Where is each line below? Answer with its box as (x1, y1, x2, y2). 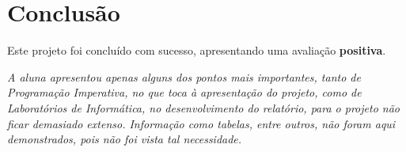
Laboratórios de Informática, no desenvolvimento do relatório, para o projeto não (7, 99, 400, 116)
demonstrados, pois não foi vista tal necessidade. (7, 131, 242, 147)
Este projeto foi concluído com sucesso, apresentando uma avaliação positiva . (7, 42, 386, 59)
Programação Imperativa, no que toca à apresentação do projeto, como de (7, 84, 362, 101)
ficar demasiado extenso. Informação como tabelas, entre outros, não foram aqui (7, 115, 396, 131)
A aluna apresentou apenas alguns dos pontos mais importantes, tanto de (7, 68, 361, 85)
